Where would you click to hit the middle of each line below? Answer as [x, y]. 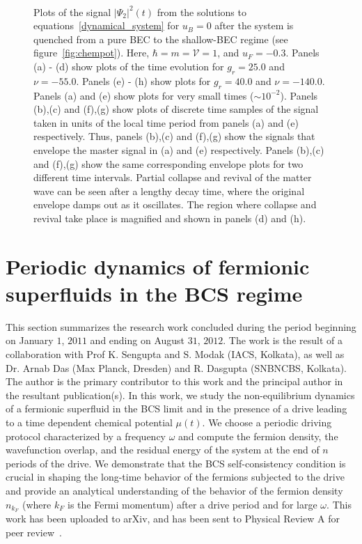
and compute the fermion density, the [258, 436]
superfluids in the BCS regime [154, 293]
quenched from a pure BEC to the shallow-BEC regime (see [161, 39]
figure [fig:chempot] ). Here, [92, 53]
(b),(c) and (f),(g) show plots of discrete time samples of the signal [176, 109]
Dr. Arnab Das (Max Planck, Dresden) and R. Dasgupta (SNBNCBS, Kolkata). [176, 367]
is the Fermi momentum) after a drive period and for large [192, 504]
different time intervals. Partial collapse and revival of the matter [173, 177]
